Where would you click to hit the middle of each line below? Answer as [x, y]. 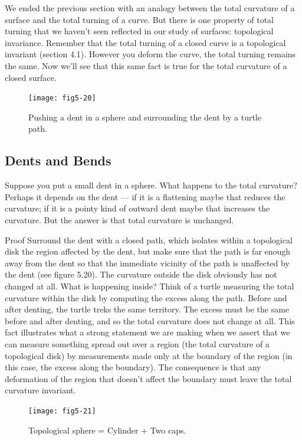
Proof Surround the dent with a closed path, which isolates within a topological [149, 239]
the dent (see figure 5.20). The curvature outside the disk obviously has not [141, 274]
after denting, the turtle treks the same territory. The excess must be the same [147, 309]
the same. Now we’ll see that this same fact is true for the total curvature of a [146, 65]
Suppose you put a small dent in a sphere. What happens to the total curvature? [151, 185]
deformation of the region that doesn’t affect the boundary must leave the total [148, 378]
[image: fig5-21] [62, 411]
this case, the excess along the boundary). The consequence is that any [133, 367]
